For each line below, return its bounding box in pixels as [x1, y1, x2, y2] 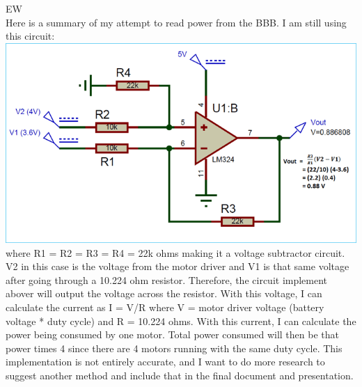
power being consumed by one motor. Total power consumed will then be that [6, 327, 339, 342]
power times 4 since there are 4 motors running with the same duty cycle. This [6, 340, 343, 355]
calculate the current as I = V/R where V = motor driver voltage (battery [6, 300, 324, 315]
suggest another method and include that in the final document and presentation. [6, 368, 354, 382]
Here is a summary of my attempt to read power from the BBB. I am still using [6, 15, 347, 29]
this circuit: [6, 29, 55, 43]
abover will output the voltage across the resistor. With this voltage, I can [6, 286, 322, 301]
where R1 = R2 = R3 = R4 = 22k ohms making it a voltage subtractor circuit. [6, 245, 345, 260]
